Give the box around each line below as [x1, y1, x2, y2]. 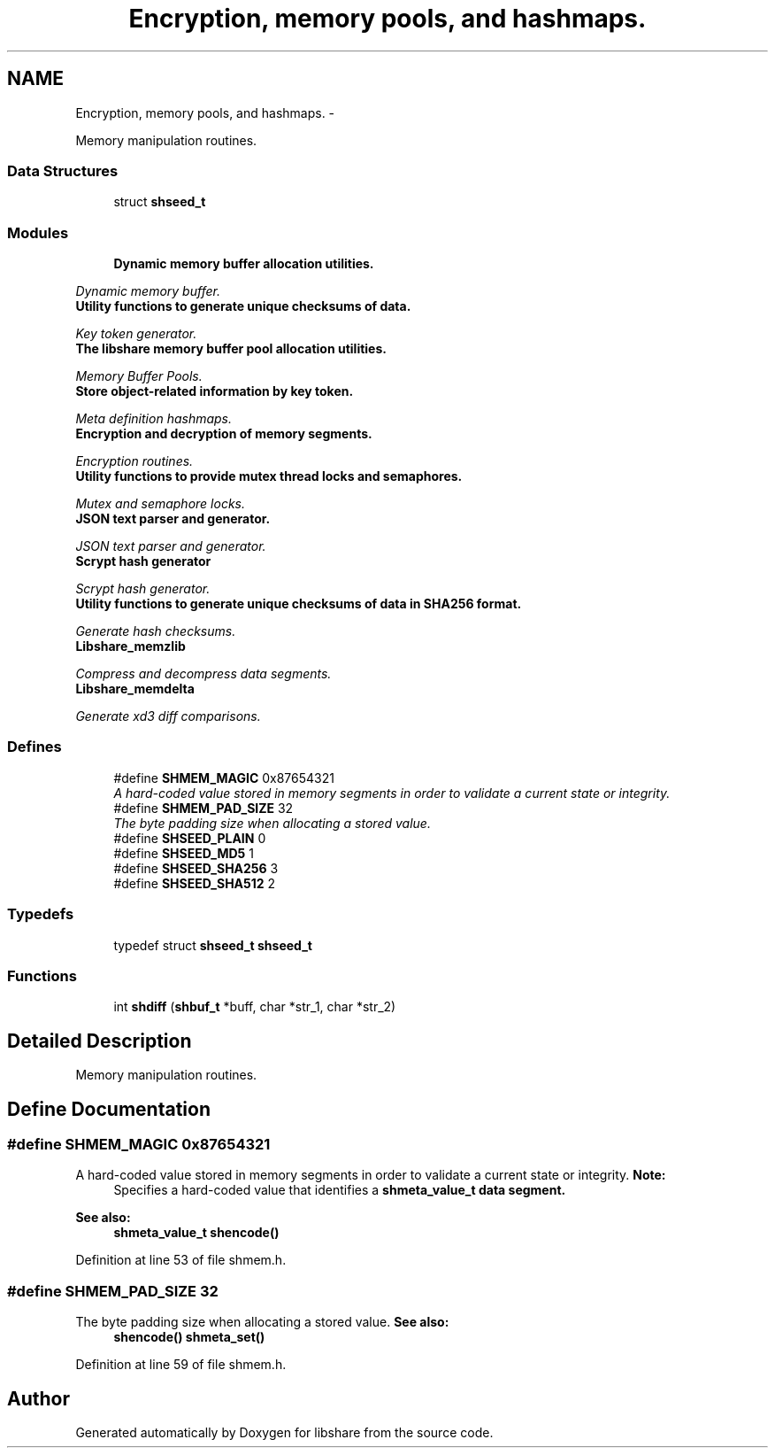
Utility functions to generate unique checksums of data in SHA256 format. [75, 596, 522, 612]
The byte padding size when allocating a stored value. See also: [75, 1314, 449, 1330]
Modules [7, 223, 69, 242]
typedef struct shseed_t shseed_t [113, 937, 312, 953]
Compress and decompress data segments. [75, 666, 332, 682]
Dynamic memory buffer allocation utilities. [113, 256, 374, 272]
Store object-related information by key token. [75, 383, 354, 399]
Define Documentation [7, 1097, 211, 1120]
